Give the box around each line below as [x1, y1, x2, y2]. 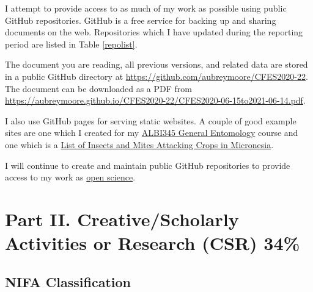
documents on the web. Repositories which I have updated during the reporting [5, 26, 303, 38]
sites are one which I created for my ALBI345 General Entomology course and [5, 126, 298, 139]
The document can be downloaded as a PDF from [5, 82, 192, 94]
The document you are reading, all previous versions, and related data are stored [5, 58, 308, 71]
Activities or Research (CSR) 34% [5, 230, 300, 255]
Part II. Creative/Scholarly [5, 206, 239, 231]
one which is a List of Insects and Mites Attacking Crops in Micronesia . [5, 138, 274, 151]
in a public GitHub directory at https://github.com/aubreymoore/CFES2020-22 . [5, 69, 308, 82]
